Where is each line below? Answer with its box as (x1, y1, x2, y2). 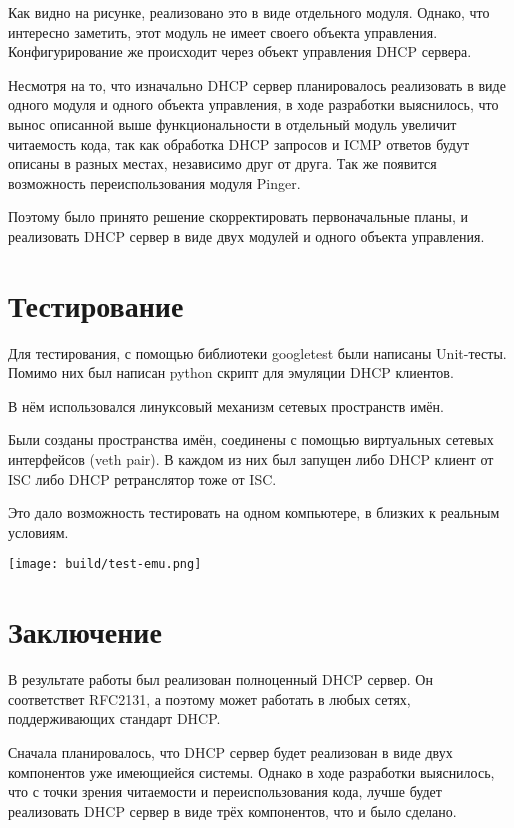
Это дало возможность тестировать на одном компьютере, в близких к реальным (8, 502, 500, 523)
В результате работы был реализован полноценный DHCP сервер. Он (8, 669, 433, 690)
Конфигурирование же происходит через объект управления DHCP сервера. (8, 41, 472, 62)
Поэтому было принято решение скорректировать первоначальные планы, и (8, 206, 468, 227)
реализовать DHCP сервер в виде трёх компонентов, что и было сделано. (8, 800, 457, 821)
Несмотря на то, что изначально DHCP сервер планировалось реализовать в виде (8, 74, 506, 95)
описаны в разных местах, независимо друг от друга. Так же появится (8, 153, 437, 174)
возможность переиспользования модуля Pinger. (8, 172, 301, 193)
